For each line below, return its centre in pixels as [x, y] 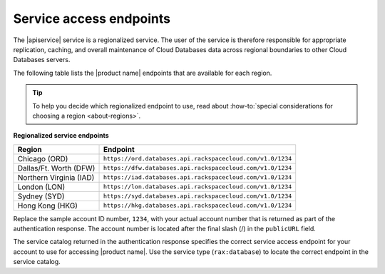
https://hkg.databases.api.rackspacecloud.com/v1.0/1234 [197, 206]
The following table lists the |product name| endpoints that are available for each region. [143, 73]
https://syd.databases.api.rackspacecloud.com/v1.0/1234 [197, 196]
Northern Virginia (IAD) [56, 177]
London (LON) [41, 187]
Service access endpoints [92, 19]
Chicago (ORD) [43, 158]
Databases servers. [42, 60]
